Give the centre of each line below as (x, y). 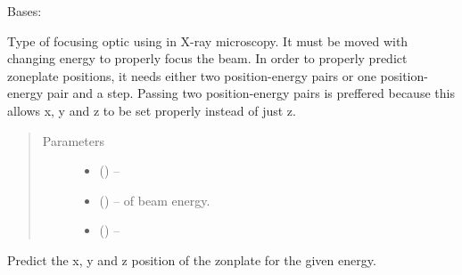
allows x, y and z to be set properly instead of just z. (152, 110)
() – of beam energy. (155, 200)
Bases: (25, 11)
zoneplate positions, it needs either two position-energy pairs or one (192, 75)
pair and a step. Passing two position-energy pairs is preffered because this (251, 93)
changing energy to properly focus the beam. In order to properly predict (207, 58)
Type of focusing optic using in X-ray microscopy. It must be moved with (208, 40)
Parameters (73, 140)
